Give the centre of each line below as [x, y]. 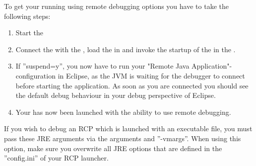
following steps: [27, 16]
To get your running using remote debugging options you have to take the [116, 6]
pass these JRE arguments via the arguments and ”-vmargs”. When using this [123, 138]
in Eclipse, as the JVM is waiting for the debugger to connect [151, 75]
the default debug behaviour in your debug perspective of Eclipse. [116, 95]
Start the [30, 33]
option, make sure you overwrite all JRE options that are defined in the [113, 148]
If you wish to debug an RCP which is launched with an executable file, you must [128, 128]
